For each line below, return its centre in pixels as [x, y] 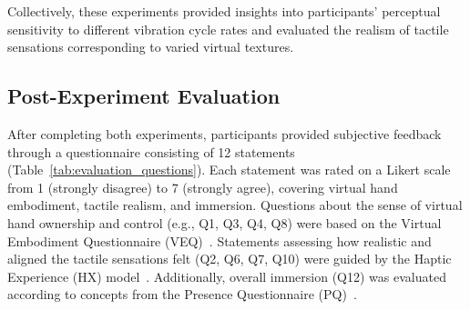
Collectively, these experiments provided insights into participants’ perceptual [224, 11]
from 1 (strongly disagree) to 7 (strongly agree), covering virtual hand [203, 187]
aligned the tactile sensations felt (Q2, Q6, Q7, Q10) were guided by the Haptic [230, 259]
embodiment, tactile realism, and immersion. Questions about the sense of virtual [235, 205]
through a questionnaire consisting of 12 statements [151, 151]
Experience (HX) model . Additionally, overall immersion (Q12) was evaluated [227, 276]
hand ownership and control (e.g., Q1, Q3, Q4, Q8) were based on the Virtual [225, 222]
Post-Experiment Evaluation [144, 96]
